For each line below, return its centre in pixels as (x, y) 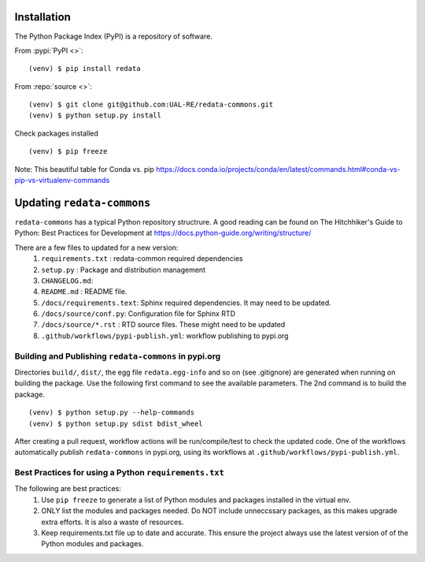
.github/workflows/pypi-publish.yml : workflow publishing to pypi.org (165, 336)
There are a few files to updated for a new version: (96, 248)
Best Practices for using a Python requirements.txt (119, 473)
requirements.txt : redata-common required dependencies (142, 259)
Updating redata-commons (83, 202)
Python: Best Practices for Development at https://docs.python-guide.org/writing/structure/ (163, 233)
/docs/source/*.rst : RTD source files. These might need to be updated (163, 325)
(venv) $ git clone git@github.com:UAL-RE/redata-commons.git (151, 105)
